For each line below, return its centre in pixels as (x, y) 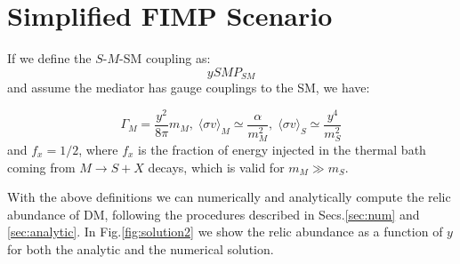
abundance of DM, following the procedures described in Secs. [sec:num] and (214, 214)
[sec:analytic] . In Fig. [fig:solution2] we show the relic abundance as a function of (225, 232)
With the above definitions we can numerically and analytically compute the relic (229, 197)
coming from (41, 167)
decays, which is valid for (216, 167)
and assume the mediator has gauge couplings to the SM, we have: (189, 88)
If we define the (49, 58)
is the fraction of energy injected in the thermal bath (282, 149)
